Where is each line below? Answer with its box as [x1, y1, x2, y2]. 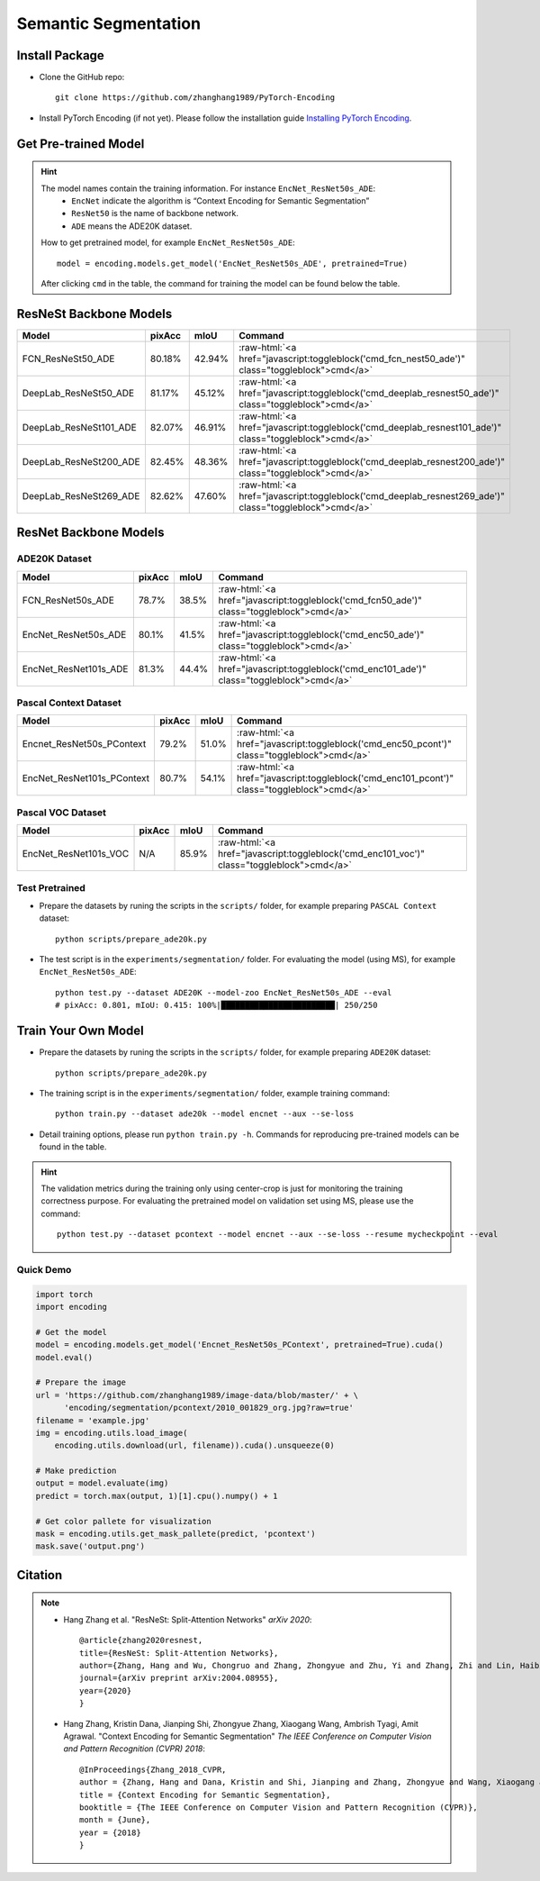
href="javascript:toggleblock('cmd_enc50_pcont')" [237, 738, 452, 750]
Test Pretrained [16, 881, 85, 894]
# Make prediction [35, 1466, 117, 1477]
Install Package [16, 48, 105, 63]
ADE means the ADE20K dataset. [71, 221, 193, 232]
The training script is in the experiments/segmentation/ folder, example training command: [39, 1087, 391, 1098]
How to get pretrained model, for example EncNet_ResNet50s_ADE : [40, 237, 296, 248]
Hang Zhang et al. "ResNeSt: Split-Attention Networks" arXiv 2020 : [63, 1613, 312, 1625]
